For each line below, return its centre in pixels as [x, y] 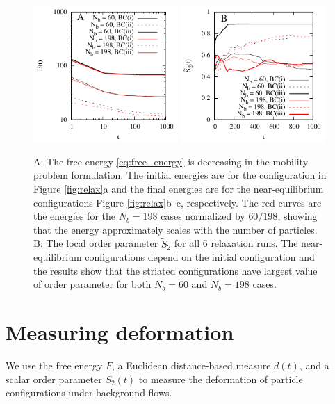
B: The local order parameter [96, 243]
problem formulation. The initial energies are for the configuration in [180, 175]
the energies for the [74, 216]
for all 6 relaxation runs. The [236, 243]
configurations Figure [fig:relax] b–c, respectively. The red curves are [178, 202]
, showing [297, 216]
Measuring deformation [120, 332]
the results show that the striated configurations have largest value [175, 270]
